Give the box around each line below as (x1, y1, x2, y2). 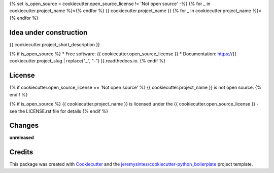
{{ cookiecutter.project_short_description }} (9, 41, 100, 48)
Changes (9, 121, 39, 130)
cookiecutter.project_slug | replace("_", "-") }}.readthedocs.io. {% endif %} (9, 58, 166, 64)
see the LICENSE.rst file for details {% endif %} (9, 108, 109, 114)
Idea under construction (9, 28, 88, 37)
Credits (9, 148, 33, 157)
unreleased (9, 134, 34, 141)
